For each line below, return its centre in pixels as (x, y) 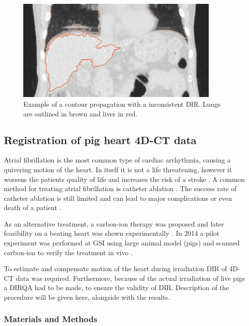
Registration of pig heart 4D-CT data (100, 139)
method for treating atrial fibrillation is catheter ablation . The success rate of (120, 188)
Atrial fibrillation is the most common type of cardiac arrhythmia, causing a (117, 160)
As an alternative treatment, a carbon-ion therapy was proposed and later (114, 223)
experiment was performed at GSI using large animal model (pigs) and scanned (122, 243)
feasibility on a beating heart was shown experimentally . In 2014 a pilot (112, 233)
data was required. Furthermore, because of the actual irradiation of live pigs (130, 278)
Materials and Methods (51, 318)
